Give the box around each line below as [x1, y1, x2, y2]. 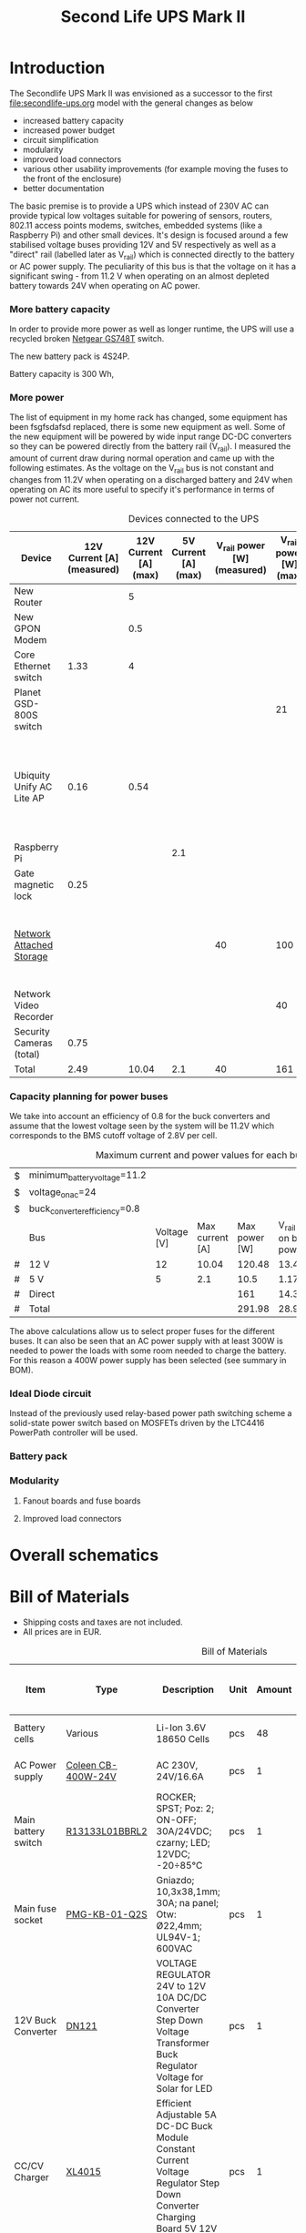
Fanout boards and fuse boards [22, 1495, 141, 1506]
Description [162, 1683, 215, 1696]
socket [14, 1913, 44, 1926]
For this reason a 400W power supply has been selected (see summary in [9, 1355, 287, 1366]
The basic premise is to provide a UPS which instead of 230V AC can [9, 200, 269, 211]
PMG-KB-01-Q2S [66, 1908, 148, 1921]
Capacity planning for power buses [9, 1090, 168, 1103]
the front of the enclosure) [22, 173, 122, 184]
